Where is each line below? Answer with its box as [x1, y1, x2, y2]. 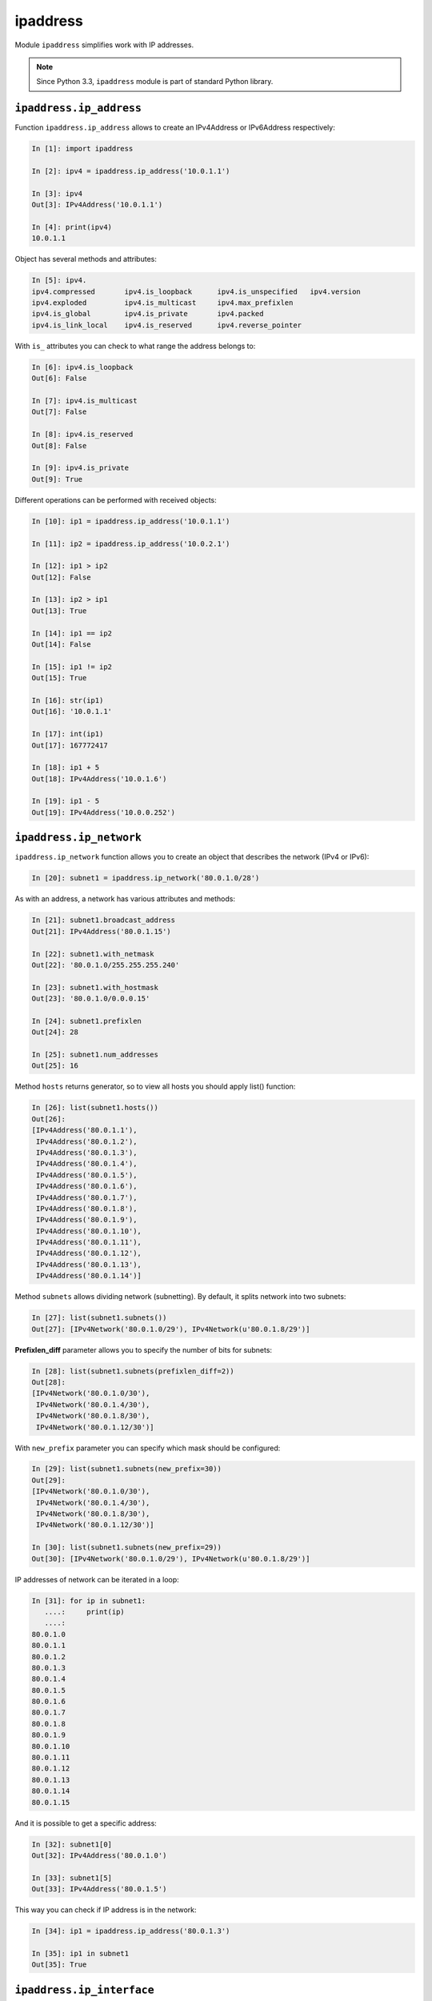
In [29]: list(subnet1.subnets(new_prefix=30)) [31, 1465, 222, 1474]
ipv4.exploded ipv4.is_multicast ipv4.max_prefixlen [31, 299, 294, 307]
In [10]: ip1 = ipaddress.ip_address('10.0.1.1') [31, 516, 230, 526]
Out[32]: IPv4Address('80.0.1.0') [31, 1851, 167, 1860]
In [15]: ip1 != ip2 [31, 662, 112, 672]
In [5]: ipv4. [31, 276, 87, 285]
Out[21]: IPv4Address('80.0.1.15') [31, 927, 171, 936]
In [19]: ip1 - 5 [31, 796, 100, 806]
